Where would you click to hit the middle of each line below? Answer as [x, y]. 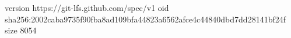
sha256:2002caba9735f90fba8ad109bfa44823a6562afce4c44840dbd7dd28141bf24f [145, 19]
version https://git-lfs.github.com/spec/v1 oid [87, 7]
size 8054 [21, 30]
